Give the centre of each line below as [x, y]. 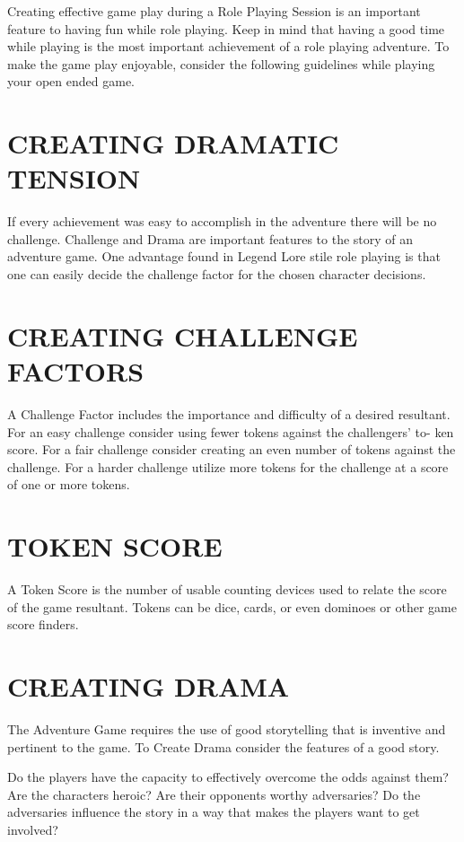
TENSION [74, 178]
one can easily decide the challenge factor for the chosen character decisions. [217, 274]
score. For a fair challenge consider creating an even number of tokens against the [232, 449]
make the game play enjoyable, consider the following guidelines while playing [221, 63]
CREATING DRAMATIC [173, 143]
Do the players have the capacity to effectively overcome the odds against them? [228, 777]
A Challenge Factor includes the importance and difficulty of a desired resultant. [229, 413]
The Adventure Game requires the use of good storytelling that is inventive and [227, 728]
